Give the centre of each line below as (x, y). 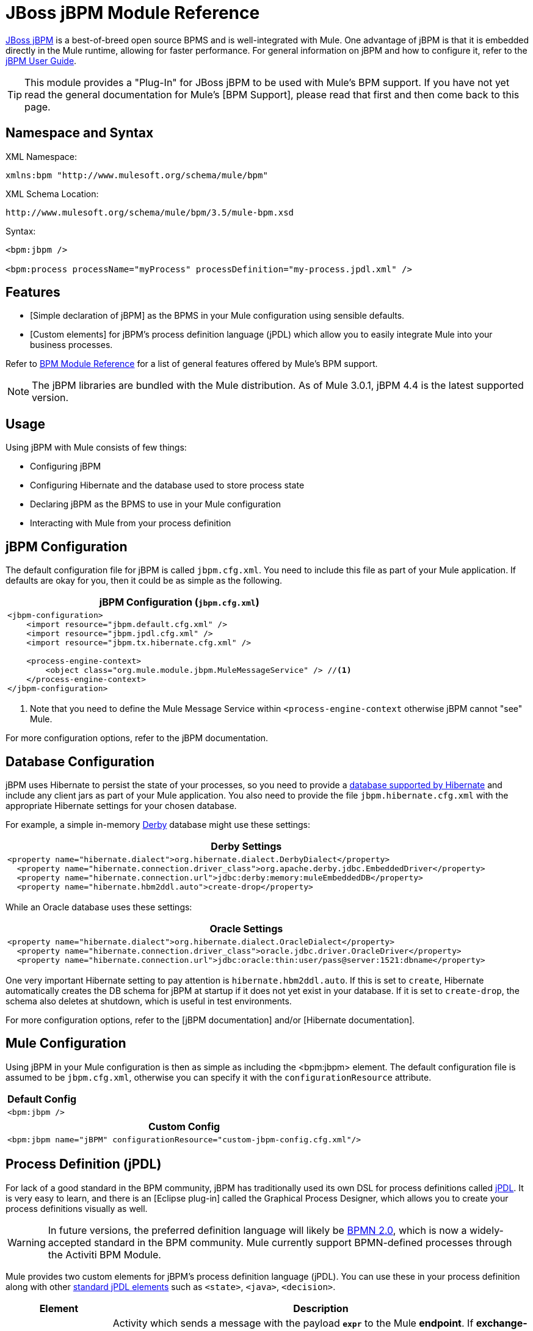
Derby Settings (246, 846)
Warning (27, 1242)
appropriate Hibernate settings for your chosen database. (121, 805)
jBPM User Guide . (41, 60)
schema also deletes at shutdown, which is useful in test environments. (149, 1001)
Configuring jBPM (66, 466)
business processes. (71, 345)
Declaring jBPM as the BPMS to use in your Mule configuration (155, 504)
